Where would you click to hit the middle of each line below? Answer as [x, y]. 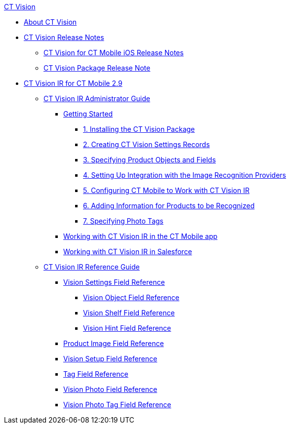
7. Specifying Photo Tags [123, 221]
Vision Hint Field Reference [127, 328]
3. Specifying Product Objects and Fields [149, 160]
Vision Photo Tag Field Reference [117, 405]
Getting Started [88, 114]
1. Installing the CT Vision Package [139, 129]
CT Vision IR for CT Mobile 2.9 [73, 83]
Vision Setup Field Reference [110, 359]
